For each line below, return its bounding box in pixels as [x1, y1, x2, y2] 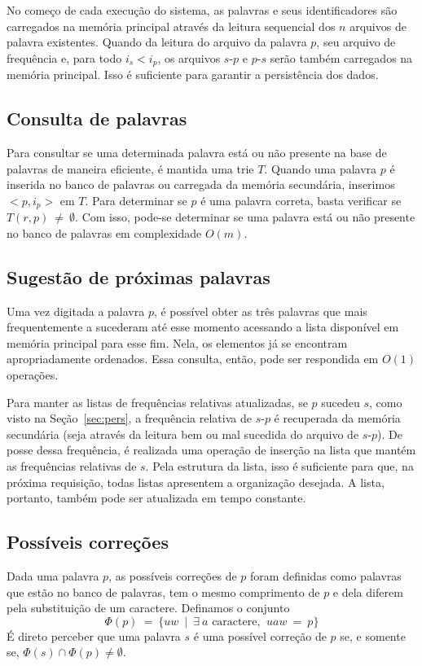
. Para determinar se [85, 191, 187, 208]
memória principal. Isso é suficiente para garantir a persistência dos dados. [7, 66, 379, 83]
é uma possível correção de [193, 627, 327, 644]
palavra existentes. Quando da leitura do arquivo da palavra [7, 33, 307, 50]
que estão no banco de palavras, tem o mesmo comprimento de [7, 583, 320, 600]
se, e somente [340, 627, 406, 644]
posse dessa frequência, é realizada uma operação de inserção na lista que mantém [7, 441, 416, 458]
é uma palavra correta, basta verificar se [200, 191, 402, 208]
